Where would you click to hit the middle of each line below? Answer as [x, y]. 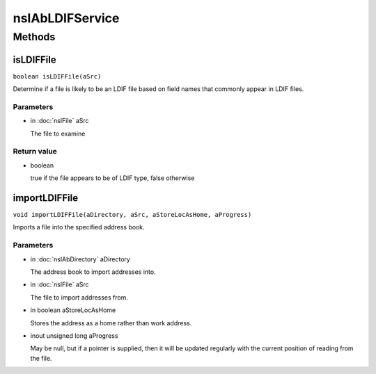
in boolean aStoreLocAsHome [73, 310]
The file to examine [58, 133]
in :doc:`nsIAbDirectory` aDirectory [80, 259]
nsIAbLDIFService [66, 18]
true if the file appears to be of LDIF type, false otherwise [112, 178]
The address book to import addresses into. [93, 272]
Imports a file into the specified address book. [79, 227]
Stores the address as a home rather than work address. [111, 323]
